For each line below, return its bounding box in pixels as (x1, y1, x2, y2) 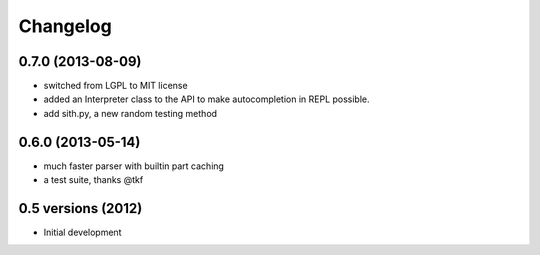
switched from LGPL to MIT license (43, 80, 189, 92)
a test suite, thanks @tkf (43, 174, 144, 186)
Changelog (18, 15, 112, 37)
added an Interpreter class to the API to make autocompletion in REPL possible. (43, 93, 370, 105)
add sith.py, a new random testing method (43, 107, 218, 119)
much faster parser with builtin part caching (43, 160, 225, 172)
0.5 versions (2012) (18, 200, 143, 217)
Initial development (43, 226, 122, 239)
